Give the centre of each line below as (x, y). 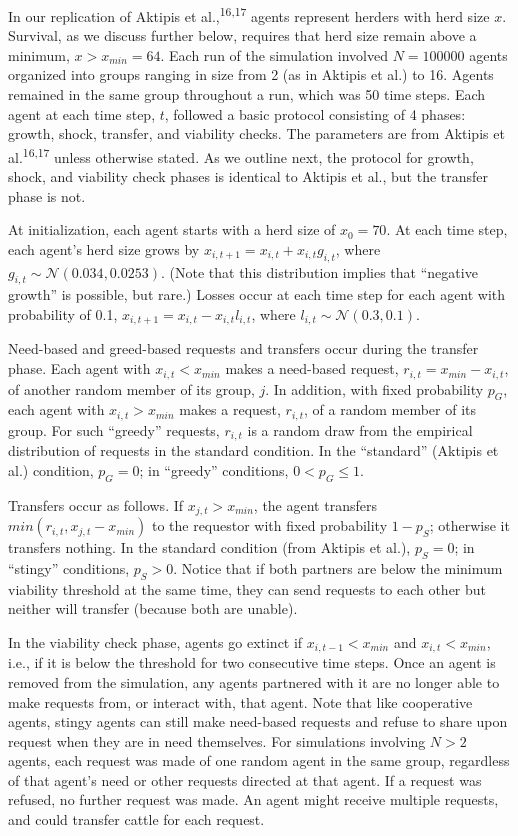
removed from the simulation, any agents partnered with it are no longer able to (254, 681)
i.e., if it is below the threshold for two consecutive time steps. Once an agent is (252, 662)
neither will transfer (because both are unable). (153, 608)
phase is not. (47, 195)
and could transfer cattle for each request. (136, 819)
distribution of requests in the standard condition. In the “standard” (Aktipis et (253, 450)
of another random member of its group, (131, 388)
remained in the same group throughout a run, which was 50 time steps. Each (247, 94)
